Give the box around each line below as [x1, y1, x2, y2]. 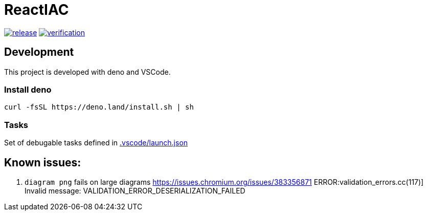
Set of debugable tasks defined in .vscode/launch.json [4, 138, 188, 147]
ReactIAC [4, 1, 69, 18]
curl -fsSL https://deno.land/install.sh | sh [4, 103, 194, 112]
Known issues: [4, 156, 81, 169]
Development [4, 46, 74, 59]
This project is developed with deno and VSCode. [4, 67, 171, 76]
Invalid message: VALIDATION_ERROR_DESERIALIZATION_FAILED [25, 186, 245, 195]
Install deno [4, 84, 52, 95]
